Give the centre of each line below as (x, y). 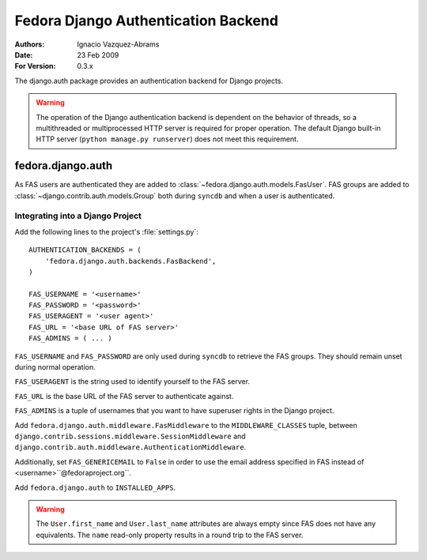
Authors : (30, 44)
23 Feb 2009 (98, 54)
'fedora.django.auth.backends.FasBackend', (130, 261)
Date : (24, 54)
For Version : (35, 66)
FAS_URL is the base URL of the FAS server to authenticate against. (124, 396)
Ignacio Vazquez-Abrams (118, 44)
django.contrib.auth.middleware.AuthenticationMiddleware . (130, 447)
